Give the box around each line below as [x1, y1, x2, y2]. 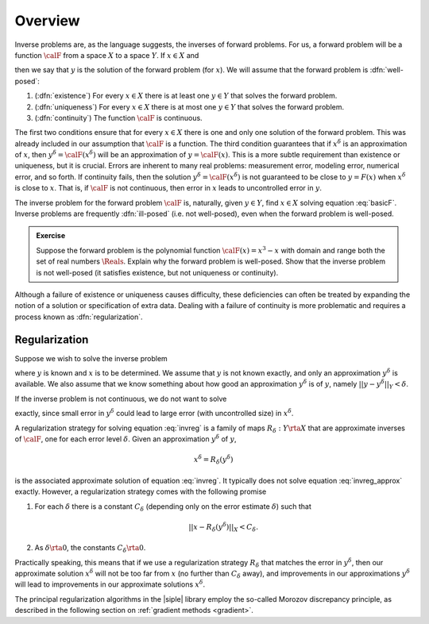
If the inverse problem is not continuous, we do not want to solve [14, 394, 227, 403]
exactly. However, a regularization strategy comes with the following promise [14, 487, 267, 496]
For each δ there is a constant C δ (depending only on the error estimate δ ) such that [34, 501, 311, 513]
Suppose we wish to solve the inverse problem [14, 353, 168, 363]
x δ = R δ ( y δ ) [193, 453, 234, 466]
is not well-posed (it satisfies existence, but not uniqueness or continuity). [36, 268, 279, 277]
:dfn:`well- [369, 65, 404, 75]
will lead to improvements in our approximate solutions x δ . [14, 579, 206, 589]
